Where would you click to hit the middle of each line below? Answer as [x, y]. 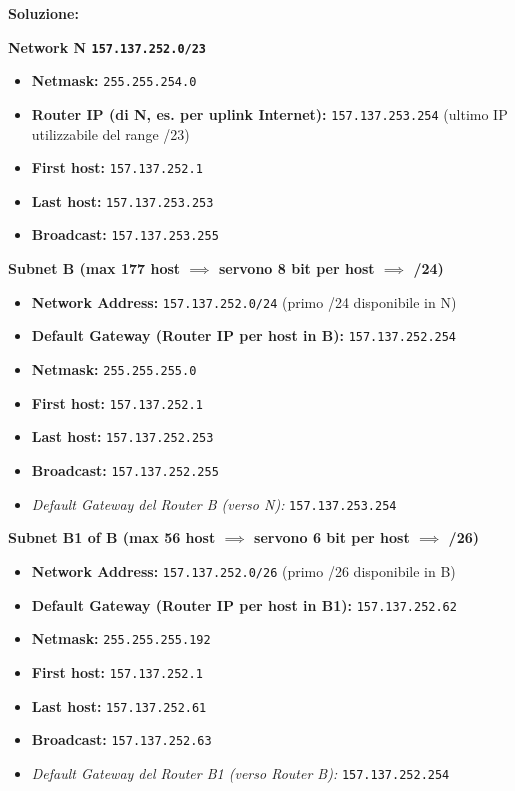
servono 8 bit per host [296, 268]
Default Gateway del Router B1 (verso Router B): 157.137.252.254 [240, 772]
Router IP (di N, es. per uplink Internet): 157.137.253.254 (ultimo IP [269, 113]
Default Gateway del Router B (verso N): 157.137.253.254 [214, 503]
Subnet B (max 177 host [94, 268]
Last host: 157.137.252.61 [119, 705]
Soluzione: [43, 13]
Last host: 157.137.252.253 [122, 436]
